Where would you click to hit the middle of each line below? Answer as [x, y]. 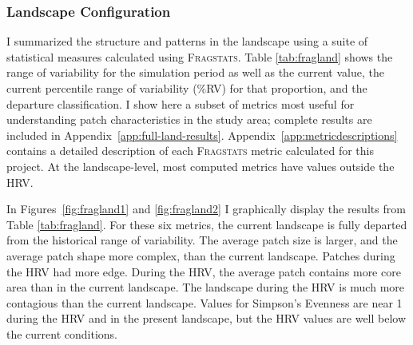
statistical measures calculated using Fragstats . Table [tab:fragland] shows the [200, 56]
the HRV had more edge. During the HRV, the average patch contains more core [204, 271]
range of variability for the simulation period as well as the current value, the [195, 72]
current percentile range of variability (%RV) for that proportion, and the [187, 88]
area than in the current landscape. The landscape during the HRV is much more [206, 287]
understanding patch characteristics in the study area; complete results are [189, 119]
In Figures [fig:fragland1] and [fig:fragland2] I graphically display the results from [206, 209]
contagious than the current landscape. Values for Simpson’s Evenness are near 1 [205, 302]
